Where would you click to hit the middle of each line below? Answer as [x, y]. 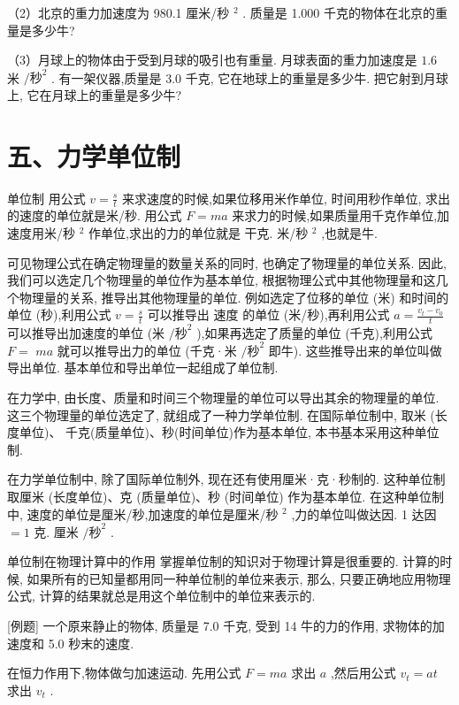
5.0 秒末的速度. [91, 643]
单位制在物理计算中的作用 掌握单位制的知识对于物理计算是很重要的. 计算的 [224, 561]
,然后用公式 [363, 673]
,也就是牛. [349, 233]
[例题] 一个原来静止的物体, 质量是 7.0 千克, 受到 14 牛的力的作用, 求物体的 [220, 626]
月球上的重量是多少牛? [117, 94]
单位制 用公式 [46, 198]
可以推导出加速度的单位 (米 [86, 332]
